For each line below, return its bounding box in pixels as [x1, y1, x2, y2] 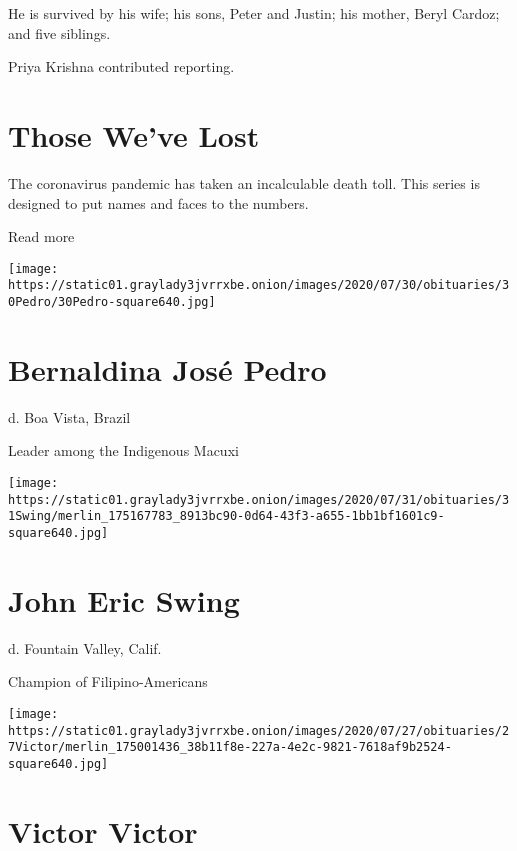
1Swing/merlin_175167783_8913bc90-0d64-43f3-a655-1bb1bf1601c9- [8, 509, 445, 524]
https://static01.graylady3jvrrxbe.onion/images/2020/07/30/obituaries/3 [8, 278, 510, 293]
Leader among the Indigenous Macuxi [8, 440, 239, 461]
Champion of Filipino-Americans [8, 671, 208, 692]
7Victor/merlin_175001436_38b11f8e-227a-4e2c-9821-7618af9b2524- [8, 740, 452, 755]
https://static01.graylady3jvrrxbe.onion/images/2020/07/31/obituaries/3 [8, 492, 510, 507]
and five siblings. [8, 22, 111, 43]
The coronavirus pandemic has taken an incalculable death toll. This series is [8, 172, 480, 193]
